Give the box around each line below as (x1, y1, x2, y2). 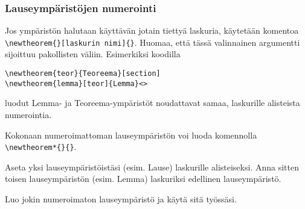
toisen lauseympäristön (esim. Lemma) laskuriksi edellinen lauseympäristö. (5, 172, 281, 185)
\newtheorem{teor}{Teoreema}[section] (5, 69, 161, 78)
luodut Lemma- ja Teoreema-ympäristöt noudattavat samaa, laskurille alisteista (5, 96, 300, 109)
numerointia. (5, 108, 52, 120)
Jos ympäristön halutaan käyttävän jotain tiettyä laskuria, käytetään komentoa (5, 24, 299, 37)
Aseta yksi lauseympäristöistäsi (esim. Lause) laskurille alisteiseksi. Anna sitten (5, 160, 299, 173)
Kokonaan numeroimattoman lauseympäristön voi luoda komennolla (5, 128, 257, 141)
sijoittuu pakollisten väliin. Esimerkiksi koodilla (5, 48, 181, 60)
